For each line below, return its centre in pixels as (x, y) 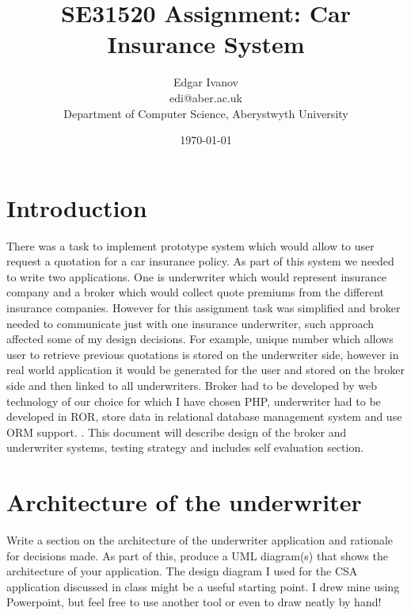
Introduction (77, 207)
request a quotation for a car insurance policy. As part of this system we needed (200, 261)
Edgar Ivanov (206, 82)
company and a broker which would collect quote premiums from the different (196, 292)
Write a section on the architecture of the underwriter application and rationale (200, 540)
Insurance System (206, 44)
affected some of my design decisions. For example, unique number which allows (200, 339)
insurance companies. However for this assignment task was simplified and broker (204, 307)
